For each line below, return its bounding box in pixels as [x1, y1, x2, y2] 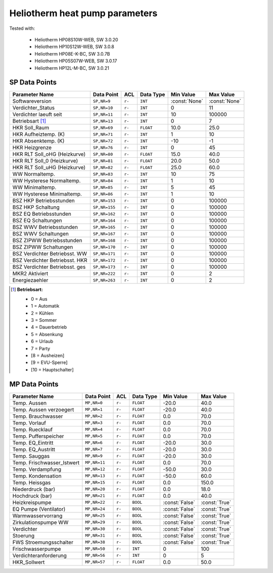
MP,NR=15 [85, 480, 106, 485]
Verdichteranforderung [12, 552, 67, 559]
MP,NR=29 [85, 519, 106, 525]
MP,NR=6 [85, 440, 103, 446]
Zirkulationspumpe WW [12, 518, 69, 526]
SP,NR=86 [93, 191, 113, 197]
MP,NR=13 [85, 473, 106, 479]
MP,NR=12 [85, 466, 106, 472]
